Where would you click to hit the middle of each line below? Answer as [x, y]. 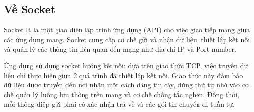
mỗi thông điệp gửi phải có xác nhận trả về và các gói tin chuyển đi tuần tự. [119, 104]
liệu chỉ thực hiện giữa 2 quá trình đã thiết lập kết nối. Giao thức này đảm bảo [124, 75]
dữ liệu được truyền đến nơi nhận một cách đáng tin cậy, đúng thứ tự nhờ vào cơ [126, 85]
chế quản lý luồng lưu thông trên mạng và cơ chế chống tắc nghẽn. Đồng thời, [122, 94]
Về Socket [30, 9]
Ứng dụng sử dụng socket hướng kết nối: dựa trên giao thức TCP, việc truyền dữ [126, 65]
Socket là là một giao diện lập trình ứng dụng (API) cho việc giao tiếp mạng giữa [127, 30]
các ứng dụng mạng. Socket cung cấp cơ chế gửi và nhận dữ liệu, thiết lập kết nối [127, 39]
